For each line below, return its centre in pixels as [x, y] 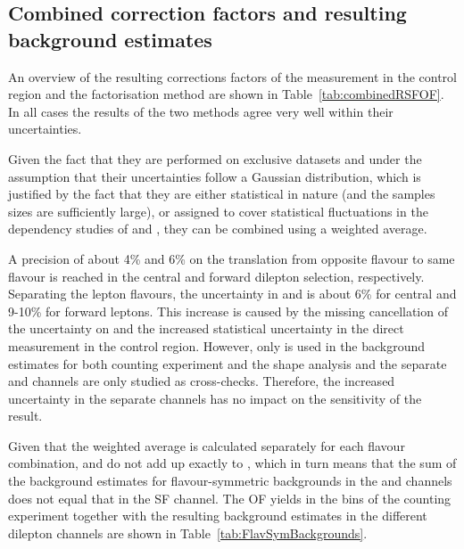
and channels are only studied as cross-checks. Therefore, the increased [202, 381]
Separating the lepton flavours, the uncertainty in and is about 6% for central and [232, 294]
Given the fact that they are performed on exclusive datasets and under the [215, 158]
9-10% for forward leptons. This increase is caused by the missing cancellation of [228, 311]
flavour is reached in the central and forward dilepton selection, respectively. [216, 276]
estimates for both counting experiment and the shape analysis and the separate [228, 363]
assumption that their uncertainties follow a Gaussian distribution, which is [215, 176]
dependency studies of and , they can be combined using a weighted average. [218, 229]
